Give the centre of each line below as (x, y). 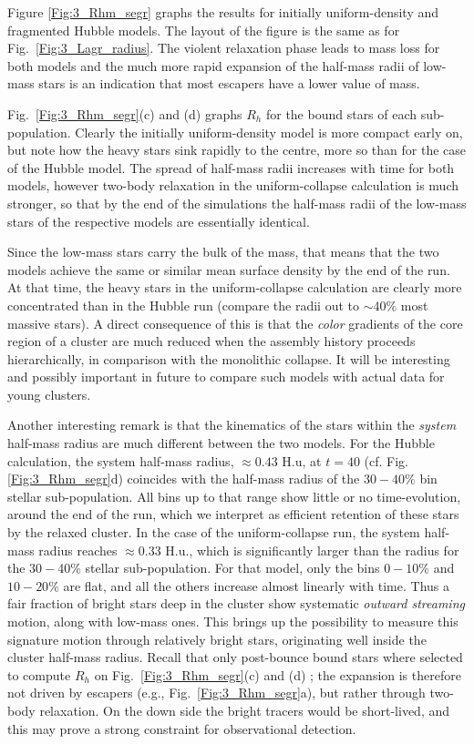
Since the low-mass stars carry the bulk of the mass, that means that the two (223, 252)
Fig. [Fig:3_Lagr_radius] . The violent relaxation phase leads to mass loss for (224, 48)
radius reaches (78, 550)
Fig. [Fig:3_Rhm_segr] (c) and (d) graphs (125, 113)
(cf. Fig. (386, 460)
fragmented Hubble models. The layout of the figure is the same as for (204, 30)
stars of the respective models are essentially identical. (159, 221)
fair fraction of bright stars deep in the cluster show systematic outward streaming (236, 603)
